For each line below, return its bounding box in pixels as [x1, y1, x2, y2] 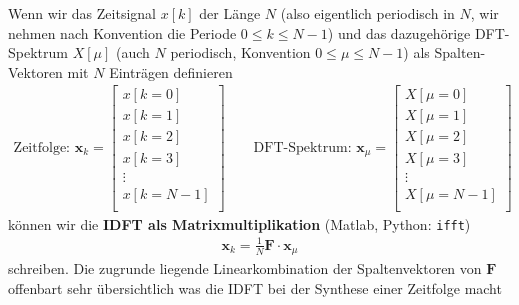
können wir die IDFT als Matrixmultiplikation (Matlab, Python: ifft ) [8, 213, 471, 234]
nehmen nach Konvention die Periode [8, 22, 237, 43]
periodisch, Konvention [170, 42, 311, 63]
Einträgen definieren [109, 61, 233, 82]
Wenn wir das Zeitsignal [8, 3, 156, 23]
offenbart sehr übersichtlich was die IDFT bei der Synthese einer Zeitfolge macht [8, 277, 502, 298]
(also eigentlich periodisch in [280, 3, 455, 23]
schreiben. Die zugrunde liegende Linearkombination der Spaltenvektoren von [8, 258, 482, 279]
